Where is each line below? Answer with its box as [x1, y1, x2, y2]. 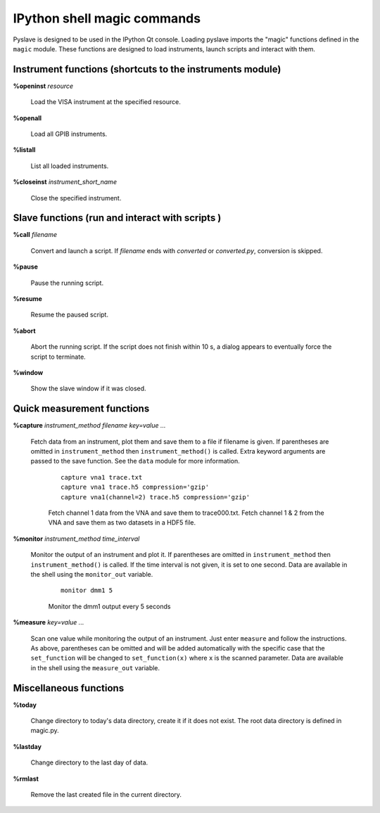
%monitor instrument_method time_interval [13, 534, 140, 543]
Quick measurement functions [13, 403, 150, 415]
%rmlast [13, 774, 39, 783]
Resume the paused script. [30, 310, 109, 319]
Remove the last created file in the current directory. [30, 790, 182, 798]
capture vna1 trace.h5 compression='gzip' [61, 483, 210, 492]
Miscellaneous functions [13, 682, 125, 694]
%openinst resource [13, 82, 74, 90]
